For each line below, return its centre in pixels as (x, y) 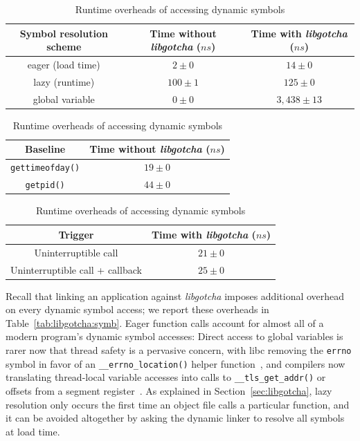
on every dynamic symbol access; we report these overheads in (137, 309)
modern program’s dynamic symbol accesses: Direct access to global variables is (174, 336)
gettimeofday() (45, 168)
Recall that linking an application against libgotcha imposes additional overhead (175, 295)
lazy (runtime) (64, 81)
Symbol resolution (64, 33)
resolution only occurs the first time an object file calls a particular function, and (178, 404)
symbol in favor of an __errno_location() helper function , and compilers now (175, 363)
